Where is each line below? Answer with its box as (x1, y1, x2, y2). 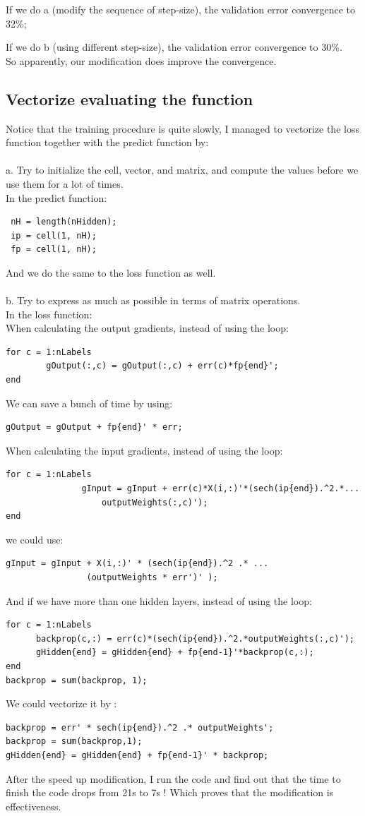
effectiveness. (6, 798, 61, 813)
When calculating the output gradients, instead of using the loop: (6, 320, 289, 335)
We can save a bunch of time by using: (6, 395, 173, 410)
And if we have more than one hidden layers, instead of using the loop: (6, 593, 312, 608)
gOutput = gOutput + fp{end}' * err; (6, 422, 183, 433)
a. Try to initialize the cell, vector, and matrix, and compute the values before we (6, 162, 359, 177)
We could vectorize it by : (6, 696, 117, 711)
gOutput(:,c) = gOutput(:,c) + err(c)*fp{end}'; (46, 361, 279, 371)
